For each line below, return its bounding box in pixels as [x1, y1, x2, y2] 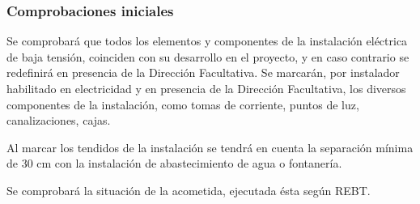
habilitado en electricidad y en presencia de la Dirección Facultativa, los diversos [6, 80, 406, 96]
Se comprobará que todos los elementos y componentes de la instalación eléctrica [6, 32, 408, 49]
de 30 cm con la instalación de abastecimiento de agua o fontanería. [6, 155, 342, 172]
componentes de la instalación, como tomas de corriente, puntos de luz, [6, 96, 359, 113]
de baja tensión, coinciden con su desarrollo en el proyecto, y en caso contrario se [6, 48, 409, 65]
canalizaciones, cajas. [6, 112, 111, 129]
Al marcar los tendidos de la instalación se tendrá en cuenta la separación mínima [6, 138, 414, 155]
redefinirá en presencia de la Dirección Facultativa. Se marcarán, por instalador [6, 64, 400, 81]
